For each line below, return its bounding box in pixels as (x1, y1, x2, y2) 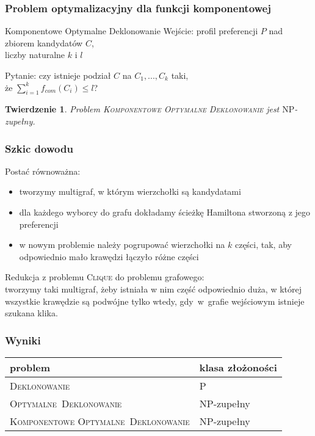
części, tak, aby (234, 238, 292, 251)
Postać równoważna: (5, 164, 81, 177)
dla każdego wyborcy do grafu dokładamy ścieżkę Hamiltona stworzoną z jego (19, 205, 311, 218)
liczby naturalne (5, 48, 65, 61)
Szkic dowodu (5, 140, 73, 156)
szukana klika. (5, 307, 58, 319)
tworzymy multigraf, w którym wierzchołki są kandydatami (19, 185, 241, 198)
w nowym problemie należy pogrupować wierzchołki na (19, 238, 225, 251)
